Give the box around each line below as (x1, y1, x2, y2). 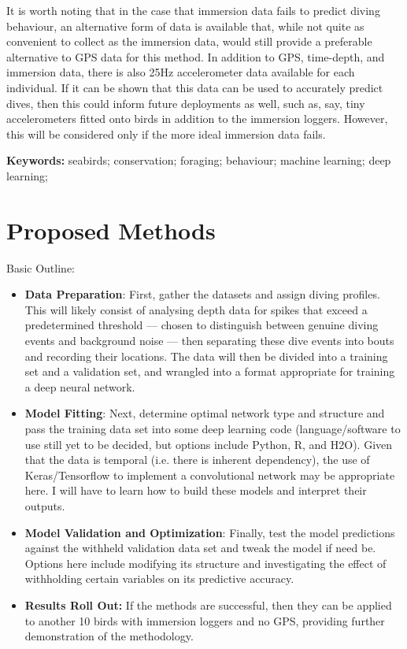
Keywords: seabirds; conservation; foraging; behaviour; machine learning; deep (6, 152, 391, 169)
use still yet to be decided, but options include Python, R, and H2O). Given (24, 436, 393, 452)
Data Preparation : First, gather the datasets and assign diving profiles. (24, 286, 380, 302)
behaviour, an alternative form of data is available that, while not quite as (6, 17, 364, 34)
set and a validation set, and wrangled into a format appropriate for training (24, 363, 395, 380)
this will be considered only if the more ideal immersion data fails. (6, 125, 326, 142)
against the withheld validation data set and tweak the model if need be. (24, 540, 376, 556)
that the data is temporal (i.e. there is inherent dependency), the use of (24, 451, 370, 468)
